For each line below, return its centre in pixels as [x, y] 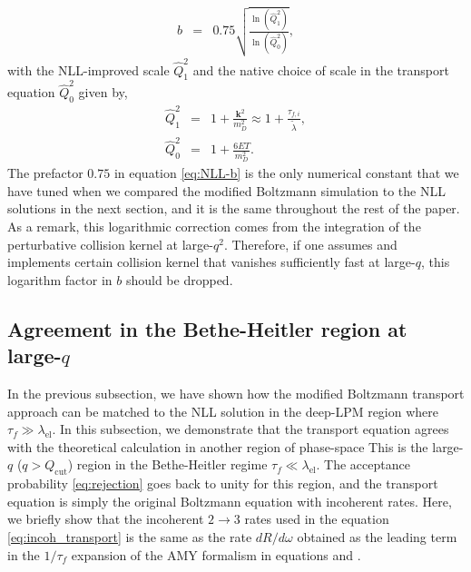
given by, [103, 92]
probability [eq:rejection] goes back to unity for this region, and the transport [223, 483]
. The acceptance [363, 464]
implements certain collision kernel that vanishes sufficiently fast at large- [211, 262]
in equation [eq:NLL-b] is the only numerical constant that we [286, 173]
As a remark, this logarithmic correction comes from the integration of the [214, 227]
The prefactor [45, 173]
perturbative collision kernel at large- [110, 244]
